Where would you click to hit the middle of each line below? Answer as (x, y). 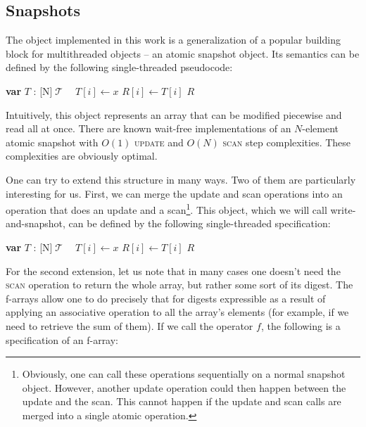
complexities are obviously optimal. (82, 156)
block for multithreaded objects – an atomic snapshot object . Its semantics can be (183, 53)
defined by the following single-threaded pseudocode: (119, 67)
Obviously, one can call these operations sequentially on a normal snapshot (184, 374)
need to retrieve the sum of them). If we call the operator (130, 325)
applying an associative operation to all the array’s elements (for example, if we (177, 312)
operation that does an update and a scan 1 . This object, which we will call (166, 209)
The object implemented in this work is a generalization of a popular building (173, 40)
